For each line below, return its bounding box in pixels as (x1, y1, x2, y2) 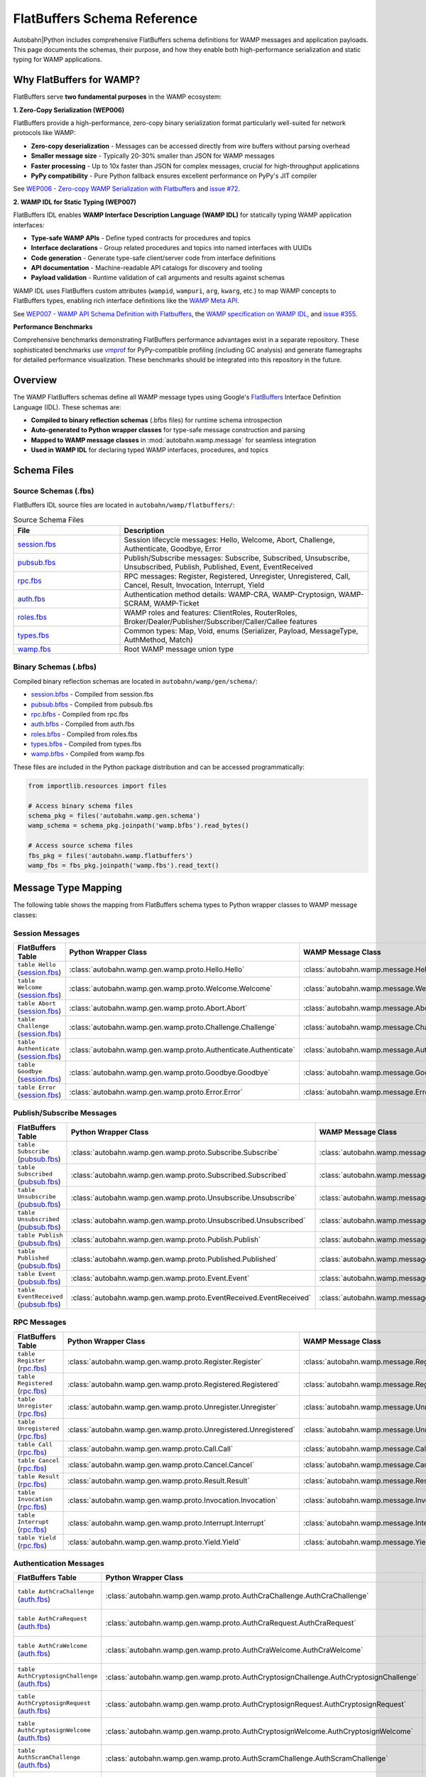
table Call (17, 1440, 53, 1448)
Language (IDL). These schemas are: (13, 402, 121, 412)
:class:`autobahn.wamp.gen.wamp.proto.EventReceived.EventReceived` (70, 1292, 312, 1302)
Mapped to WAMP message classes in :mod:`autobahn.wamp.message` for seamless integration (31, 436, 317, 444)
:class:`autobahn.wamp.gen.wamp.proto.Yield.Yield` (67, 1537, 241, 1547)
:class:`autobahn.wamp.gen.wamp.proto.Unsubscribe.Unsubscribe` (70, 1193, 297, 1203)
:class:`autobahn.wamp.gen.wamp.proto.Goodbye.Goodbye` (69, 1068, 271, 1078)
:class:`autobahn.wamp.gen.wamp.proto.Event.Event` (70, 1273, 250, 1283)
